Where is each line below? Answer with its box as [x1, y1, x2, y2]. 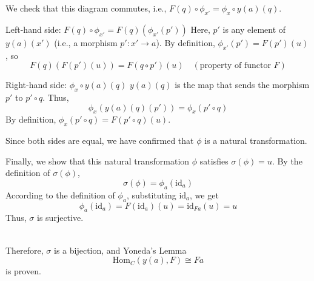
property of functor [199, 61, 271, 70]
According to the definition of [5, 188, 115, 201]
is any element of [222, 22, 286, 35]
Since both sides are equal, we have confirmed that [5, 134, 194, 147]
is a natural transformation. [204, 134, 307, 147]
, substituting [126, 188, 176, 201]
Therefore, [5, 243, 44, 256]
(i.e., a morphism [54, 36, 118, 49]
